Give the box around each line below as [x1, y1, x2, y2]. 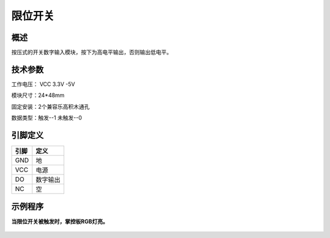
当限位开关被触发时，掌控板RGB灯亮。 [11, 217, 108, 225]
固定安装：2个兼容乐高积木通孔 [11, 103, 90, 110]
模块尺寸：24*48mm [11, 92, 65, 99]
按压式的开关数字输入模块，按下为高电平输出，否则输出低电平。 [11, 49, 172, 56]
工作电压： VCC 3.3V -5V [11, 80, 76, 88]
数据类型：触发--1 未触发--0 [11, 114, 82, 121]
